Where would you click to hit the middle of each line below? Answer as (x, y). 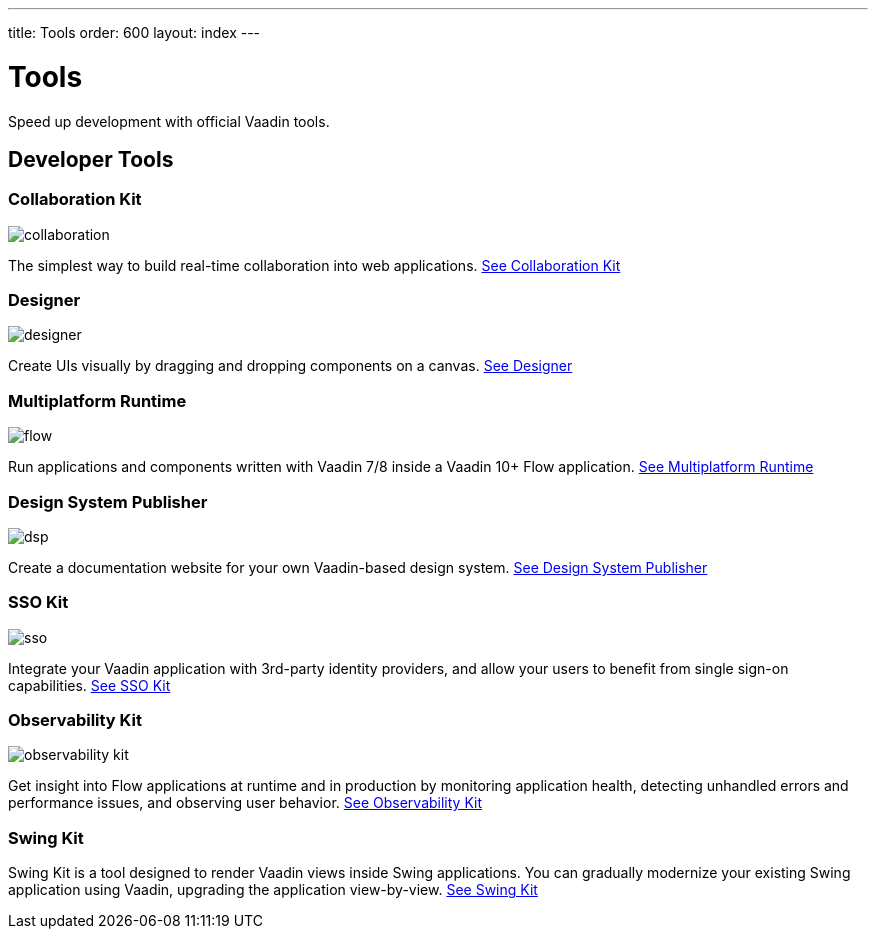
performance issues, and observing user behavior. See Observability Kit (245, 803)
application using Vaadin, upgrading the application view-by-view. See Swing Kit (273, 890)
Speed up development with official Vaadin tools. (169, 121)
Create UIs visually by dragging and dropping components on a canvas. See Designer (290, 366)
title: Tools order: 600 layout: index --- (134, 32)
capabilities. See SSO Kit (89, 685)
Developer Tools (91, 159)
